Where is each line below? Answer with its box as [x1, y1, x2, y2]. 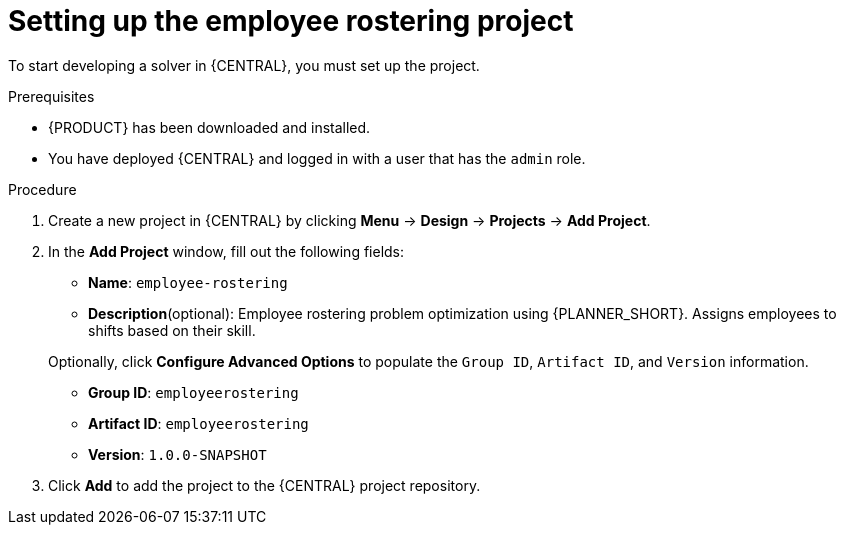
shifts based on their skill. [88, 321, 256, 339]
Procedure [8, 180, 77, 198]
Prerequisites [8, 87, 95, 105]
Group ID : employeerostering [88, 383, 299, 401]
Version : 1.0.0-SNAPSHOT [88, 445, 267, 463]
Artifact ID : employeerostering [88, 414, 309, 432]
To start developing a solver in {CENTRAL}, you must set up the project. [8, 56, 480, 74]
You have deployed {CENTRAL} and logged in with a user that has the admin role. [48, 149, 586, 167]
